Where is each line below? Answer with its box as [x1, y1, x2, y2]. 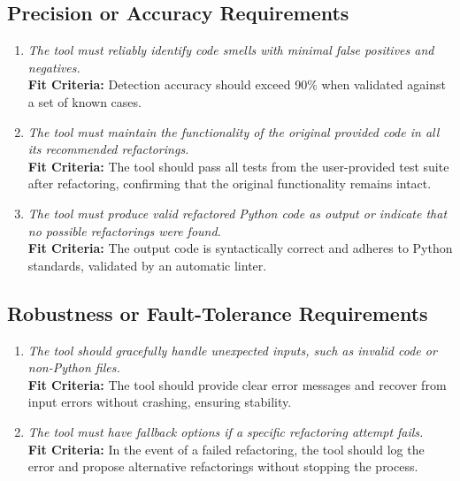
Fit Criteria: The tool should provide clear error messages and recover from [27, 375, 447, 393]
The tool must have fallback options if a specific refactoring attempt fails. [27, 422, 424, 440]
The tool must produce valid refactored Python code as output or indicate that [27, 203, 448, 222]
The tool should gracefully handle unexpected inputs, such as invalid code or [27, 340, 437, 359]
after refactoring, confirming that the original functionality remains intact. [27, 174, 432, 193]
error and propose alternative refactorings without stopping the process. [27, 457, 418, 476]
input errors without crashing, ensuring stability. [27, 393, 292, 411]
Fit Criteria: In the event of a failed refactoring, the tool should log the [27, 439, 425, 458]
